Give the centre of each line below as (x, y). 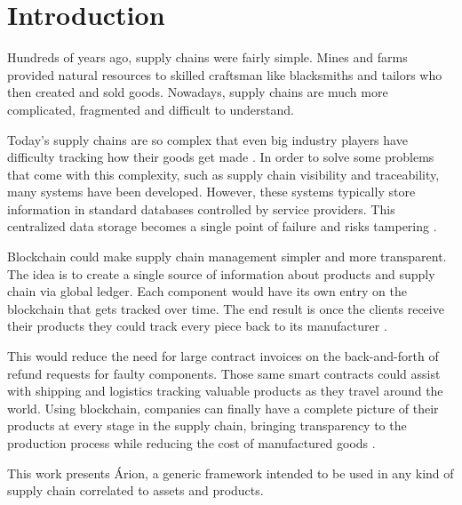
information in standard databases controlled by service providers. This (201, 208)
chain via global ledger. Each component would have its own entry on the (207, 291)
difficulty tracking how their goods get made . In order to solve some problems (221, 157)
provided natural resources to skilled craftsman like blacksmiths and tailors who (225, 74)
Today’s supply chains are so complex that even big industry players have (207, 139)
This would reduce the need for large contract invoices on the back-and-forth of (223, 356)
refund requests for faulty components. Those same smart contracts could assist (224, 373)
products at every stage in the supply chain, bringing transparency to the (207, 425)
